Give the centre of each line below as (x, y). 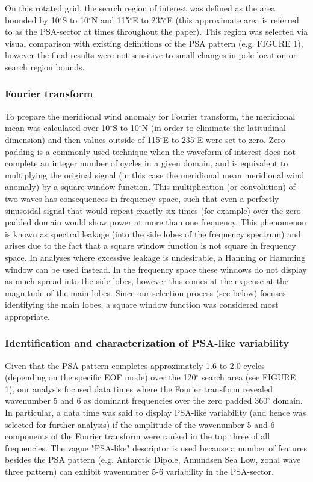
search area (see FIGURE (249, 377)
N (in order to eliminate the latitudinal (214, 128)
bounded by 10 (32, 20)
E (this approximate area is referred (233, 20)
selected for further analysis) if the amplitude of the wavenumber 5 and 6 (140, 424)
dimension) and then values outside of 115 (82, 139)
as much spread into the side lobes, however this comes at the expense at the (147, 281)
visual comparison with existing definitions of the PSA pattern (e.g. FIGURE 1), (154, 43)
